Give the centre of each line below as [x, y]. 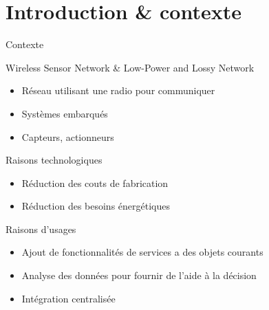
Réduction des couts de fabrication [95, 182]
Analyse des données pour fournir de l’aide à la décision [139, 275]
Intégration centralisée [68, 298]
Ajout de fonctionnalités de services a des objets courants [142, 252]
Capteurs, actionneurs [68, 136]
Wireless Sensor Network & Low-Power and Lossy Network [130, 67]
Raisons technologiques [54, 160]
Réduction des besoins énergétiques [96, 206]
